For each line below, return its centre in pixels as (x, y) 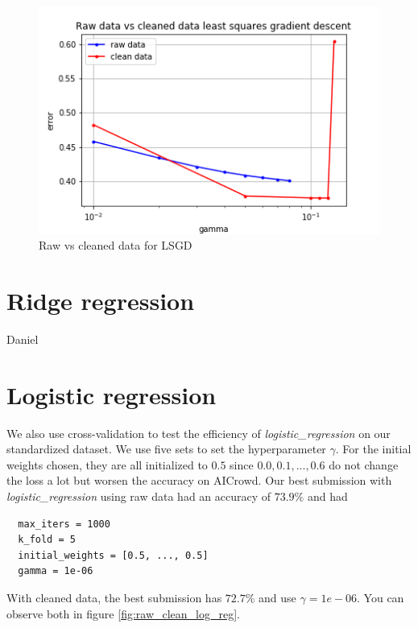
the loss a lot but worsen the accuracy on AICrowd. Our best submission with (199, 480)
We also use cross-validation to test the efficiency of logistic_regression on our (199, 433)
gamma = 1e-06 (56, 571)
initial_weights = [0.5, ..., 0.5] (113, 555)
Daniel (23, 339)
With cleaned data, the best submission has (114, 598)
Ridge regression (101, 301)
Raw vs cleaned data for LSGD (116, 245)
